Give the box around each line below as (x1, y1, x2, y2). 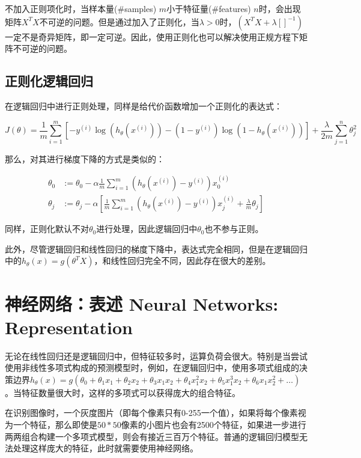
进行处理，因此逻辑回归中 (96, 222, 198, 235)
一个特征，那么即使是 (13, 418, 97, 431)
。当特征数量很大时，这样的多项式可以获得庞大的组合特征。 (5, 386, 240, 398)
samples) (124, 2, 157, 14)
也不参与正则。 (204, 222, 264, 235)
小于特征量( (166, 2, 212, 14)
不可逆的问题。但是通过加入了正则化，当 (39, 15, 199, 28)
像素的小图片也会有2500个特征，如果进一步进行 (121, 418, 306, 431)
